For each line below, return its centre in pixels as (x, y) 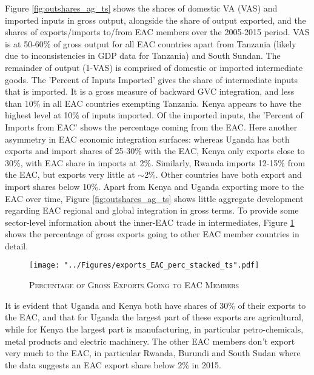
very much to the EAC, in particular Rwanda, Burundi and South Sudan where (153, 353)
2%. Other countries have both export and (223, 174)
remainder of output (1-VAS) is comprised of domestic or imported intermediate (154, 67)
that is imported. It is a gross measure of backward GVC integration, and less (150, 91)
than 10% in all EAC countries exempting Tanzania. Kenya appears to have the (153, 103)
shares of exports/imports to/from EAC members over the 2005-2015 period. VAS (157, 32)
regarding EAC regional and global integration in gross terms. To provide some (152, 210)
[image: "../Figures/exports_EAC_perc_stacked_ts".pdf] (144, 265)
